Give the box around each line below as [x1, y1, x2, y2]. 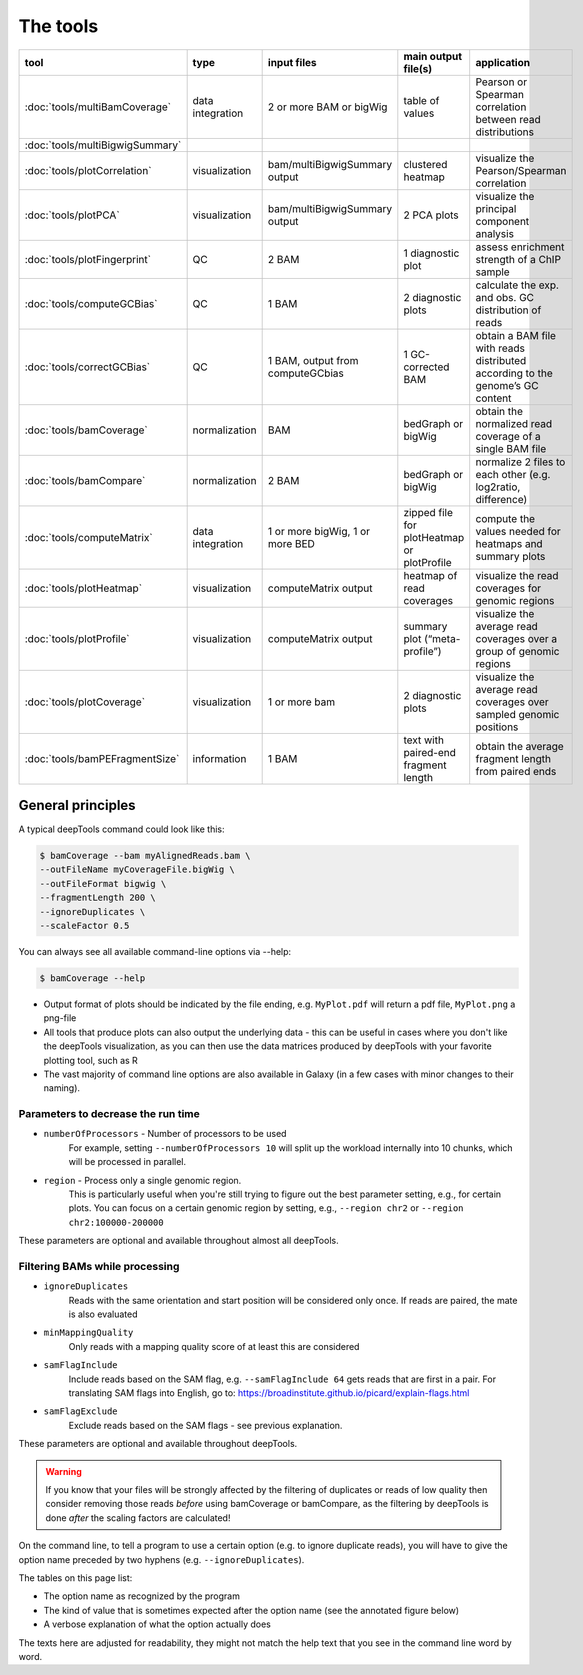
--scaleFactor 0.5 [39, 920, 130, 931]
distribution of [475, 303, 542, 317]
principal [475, 201, 517, 215]
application [475, 55, 530, 69]
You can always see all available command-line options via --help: [18, 945, 292, 957]
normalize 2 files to [475, 455, 566, 469]
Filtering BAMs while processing [18, 1259, 180, 1273]
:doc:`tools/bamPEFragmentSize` [24, 751, 180, 765]
